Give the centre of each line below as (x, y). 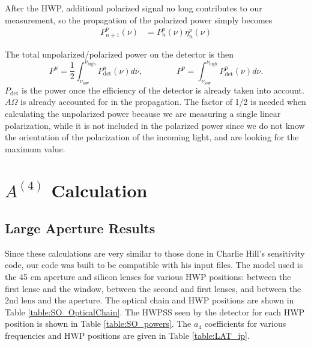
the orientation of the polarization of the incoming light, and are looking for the (152, 137)
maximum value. (35, 148)
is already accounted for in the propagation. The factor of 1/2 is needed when (163, 102)
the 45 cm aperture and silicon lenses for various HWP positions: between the (148, 277)
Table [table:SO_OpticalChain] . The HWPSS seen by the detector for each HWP (155, 312)
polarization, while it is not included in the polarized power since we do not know (155, 125)
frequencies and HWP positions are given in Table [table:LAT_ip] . (127, 336)
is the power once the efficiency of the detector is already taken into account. (163, 90)
